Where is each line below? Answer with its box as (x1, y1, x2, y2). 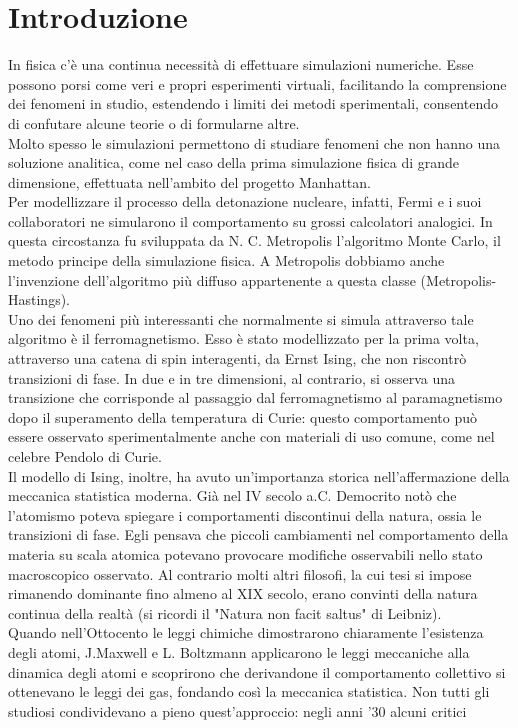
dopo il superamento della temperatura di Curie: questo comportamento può (8, 406, 477, 427)
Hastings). (8, 289, 70, 310)
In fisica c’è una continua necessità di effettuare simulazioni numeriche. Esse (8, 54, 474, 75)
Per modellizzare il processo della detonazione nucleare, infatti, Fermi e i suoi (8, 191, 482, 212)
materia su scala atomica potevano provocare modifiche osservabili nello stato (8, 543, 483, 564)
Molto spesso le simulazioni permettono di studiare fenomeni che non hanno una (8, 132, 501, 153)
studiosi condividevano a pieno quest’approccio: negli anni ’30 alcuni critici (8, 700, 467, 721)
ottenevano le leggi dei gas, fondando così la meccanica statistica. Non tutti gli (8, 681, 490, 702)
